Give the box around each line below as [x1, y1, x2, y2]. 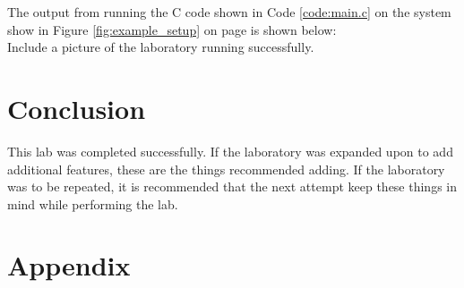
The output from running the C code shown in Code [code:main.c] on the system [7, 3, 451, 21]
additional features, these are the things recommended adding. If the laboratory [7, 159, 445, 178]
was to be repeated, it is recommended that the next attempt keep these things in [7, 177, 457, 196]
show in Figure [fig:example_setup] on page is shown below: [7, 20, 337, 38]
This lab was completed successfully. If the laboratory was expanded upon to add [7, 141, 453, 160]
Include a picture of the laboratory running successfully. [7, 38, 314, 56]
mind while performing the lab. [7, 194, 178, 213]
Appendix [7, 247, 131, 284]
